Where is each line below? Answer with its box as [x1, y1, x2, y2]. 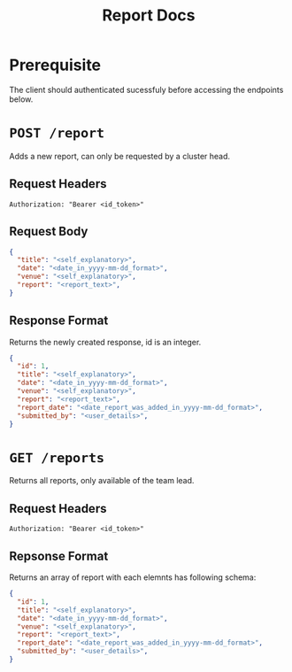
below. [9, 94, 34, 104]
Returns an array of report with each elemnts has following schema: [9, 572, 257, 583]
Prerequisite [9, 55, 102, 75]
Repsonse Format [9, 548, 109, 563]
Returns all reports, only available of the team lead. [9, 475, 195, 486]
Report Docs [102, 5, 196, 26]
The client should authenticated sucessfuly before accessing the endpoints [9, 84, 284, 95]
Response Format [9, 313, 109, 328]
